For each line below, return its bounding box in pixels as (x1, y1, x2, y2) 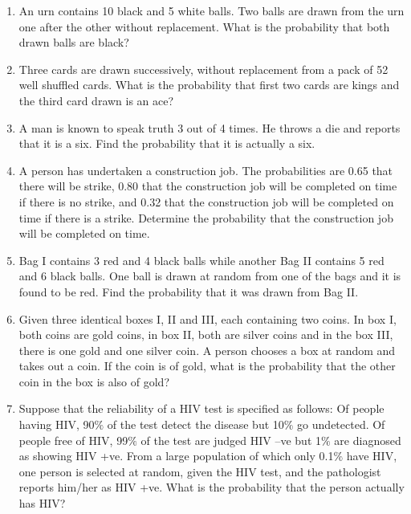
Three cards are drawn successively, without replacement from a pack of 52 (18, 60, 389, 77)
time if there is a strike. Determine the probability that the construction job (18, 209, 393, 226)
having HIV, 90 (18, 416, 95, 433)
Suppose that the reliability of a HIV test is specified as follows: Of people (18, 400, 385, 417)
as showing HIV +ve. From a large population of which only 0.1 (18, 447, 334, 464)
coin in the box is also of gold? (18, 373, 170, 390)
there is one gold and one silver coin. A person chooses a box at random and (18, 341, 396, 358)
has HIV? (18, 495, 66, 512)
